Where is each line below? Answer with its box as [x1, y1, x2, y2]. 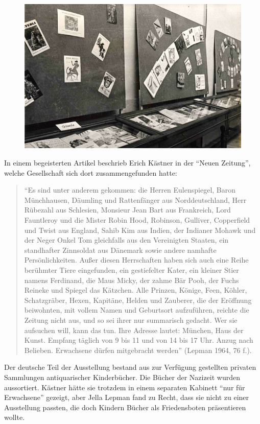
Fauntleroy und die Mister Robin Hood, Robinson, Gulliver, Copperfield [24, 215, 250, 225]
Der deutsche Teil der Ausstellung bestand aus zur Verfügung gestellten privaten [4, 362, 256, 372]
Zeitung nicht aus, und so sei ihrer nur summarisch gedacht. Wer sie [24, 314, 238, 325]
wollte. [4, 412, 25, 422]
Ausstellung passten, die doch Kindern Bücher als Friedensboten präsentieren [4, 402, 246, 412]
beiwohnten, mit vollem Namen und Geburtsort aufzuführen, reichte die [24, 304, 249, 315]
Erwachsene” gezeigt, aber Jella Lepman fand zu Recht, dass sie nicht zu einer [4, 392, 249, 403]
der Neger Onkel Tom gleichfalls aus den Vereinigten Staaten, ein [24, 234, 229, 245]
